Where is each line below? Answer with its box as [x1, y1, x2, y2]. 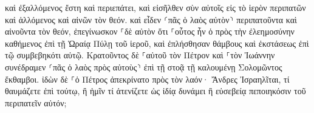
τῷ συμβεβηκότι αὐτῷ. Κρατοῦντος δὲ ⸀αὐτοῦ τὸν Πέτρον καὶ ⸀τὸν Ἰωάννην [5, 49, 275, 61]
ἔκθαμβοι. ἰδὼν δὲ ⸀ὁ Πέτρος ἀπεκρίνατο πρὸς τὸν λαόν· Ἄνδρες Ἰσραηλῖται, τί [5, 72, 290, 85]
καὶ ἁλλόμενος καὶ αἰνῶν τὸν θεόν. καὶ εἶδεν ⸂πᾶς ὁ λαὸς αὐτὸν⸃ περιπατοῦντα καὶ [5, 13, 297, 26]
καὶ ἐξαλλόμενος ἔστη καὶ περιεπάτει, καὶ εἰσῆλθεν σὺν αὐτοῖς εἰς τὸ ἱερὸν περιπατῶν [5, 1, 306, 13]
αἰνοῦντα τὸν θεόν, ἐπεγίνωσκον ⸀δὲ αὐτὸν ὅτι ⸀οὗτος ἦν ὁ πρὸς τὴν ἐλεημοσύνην [5, 25, 295, 38]
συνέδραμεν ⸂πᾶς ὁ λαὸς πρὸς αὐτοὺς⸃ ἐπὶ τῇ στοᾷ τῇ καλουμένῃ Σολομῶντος [5, 60, 282, 73]
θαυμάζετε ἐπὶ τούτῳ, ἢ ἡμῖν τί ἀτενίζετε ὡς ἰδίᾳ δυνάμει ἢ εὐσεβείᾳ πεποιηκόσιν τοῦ [5, 84, 306, 97]
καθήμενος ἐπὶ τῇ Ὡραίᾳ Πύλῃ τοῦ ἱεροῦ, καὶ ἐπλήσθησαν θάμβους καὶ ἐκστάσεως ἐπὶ [5, 36, 309, 49]
